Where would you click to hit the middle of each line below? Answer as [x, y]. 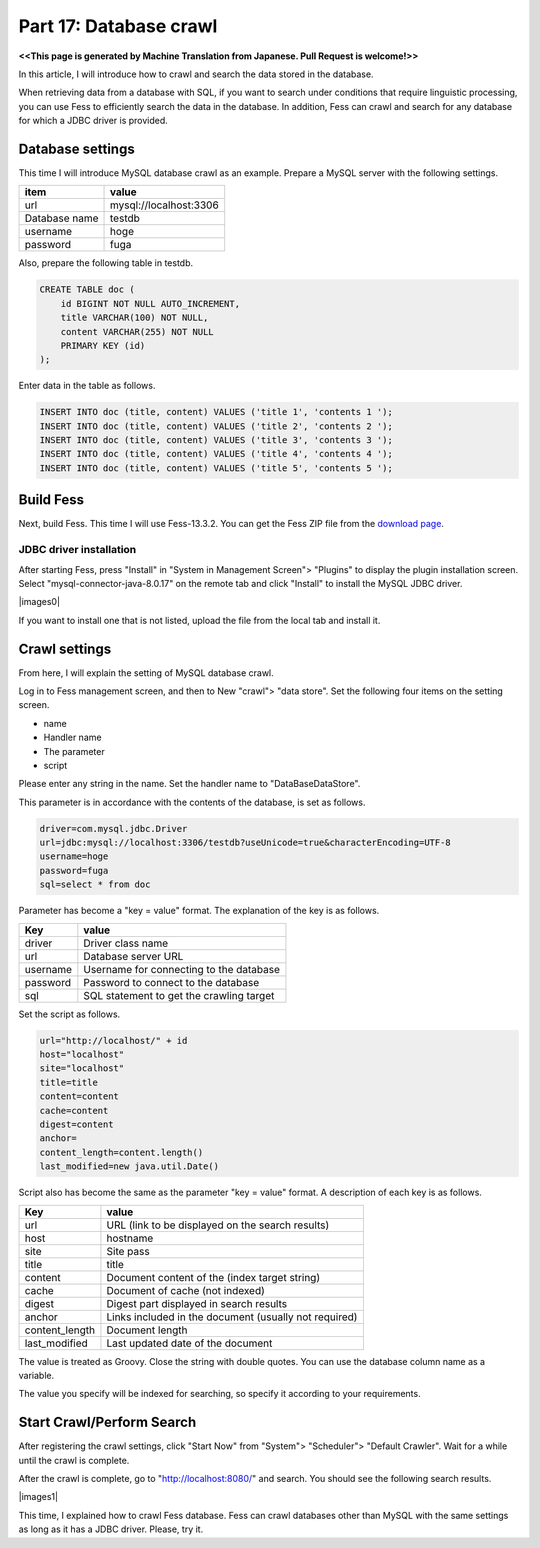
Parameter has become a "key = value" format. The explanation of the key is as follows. [199, 911]
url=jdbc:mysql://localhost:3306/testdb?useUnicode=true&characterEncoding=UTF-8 [245, 843]
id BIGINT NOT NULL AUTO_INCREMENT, [150, 303]
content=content [79, 1096]
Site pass [128, 1251]
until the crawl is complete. [74, 1460]
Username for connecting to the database [181, 969]
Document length [147, 1330]
